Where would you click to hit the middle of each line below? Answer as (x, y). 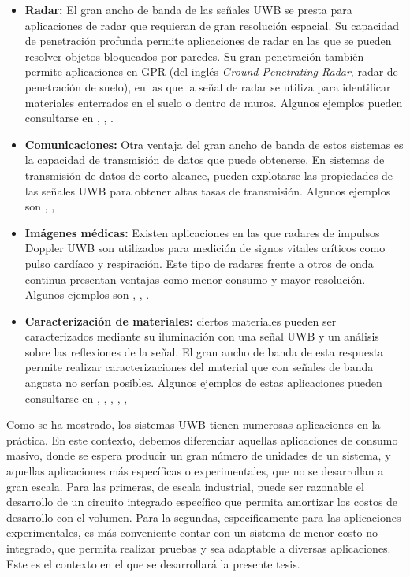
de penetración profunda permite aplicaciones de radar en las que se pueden (208, 41)
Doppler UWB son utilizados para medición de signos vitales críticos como (205, 248)
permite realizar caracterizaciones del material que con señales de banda (199, 367)
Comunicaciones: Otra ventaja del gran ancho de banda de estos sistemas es (214, 144)
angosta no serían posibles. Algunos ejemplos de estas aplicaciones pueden (203, 383)
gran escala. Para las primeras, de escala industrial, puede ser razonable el (185, 486)
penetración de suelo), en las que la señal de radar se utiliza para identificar (208, 86)
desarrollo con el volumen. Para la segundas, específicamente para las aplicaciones (204, 517)
